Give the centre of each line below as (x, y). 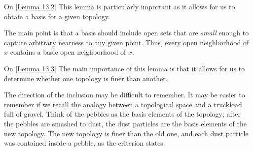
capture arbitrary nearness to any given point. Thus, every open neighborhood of (126, 42)
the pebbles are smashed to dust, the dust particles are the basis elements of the (125, 123)
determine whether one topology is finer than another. (86, 78)
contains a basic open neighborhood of (68, 52)
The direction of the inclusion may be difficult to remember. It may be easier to (125, 95)
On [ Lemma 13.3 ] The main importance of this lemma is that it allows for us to (125, 68)
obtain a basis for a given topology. (57, 16)
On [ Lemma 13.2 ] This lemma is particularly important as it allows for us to (120, 6)
